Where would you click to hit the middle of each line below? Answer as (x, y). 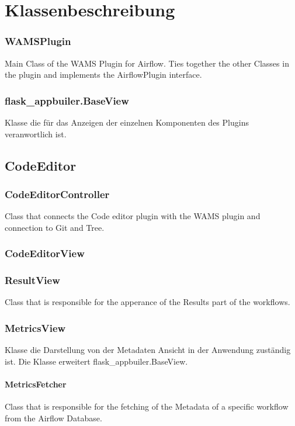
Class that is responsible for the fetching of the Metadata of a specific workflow (147, 406)
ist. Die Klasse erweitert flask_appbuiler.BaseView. (96, 361)
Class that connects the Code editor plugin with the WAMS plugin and (133, 216)
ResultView (32, 280)
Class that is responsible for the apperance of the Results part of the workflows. (147, 302)
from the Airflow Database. (53, 418)
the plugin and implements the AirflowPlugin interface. (103, 75)
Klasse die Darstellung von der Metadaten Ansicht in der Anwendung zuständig (148, 350)
